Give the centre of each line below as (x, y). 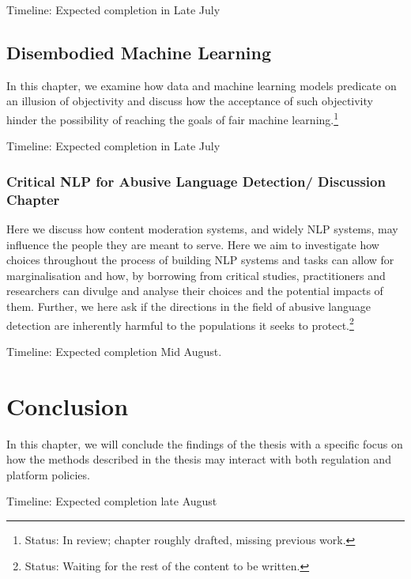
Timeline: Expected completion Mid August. (114, 351)
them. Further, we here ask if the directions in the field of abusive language (189, 306)
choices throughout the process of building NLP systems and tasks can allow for (200, 260)
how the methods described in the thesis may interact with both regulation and (199, 459)
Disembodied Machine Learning (139, 52)
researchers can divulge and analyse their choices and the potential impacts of (195, 291)
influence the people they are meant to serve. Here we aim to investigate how (193, 244)
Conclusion (68, 405)
